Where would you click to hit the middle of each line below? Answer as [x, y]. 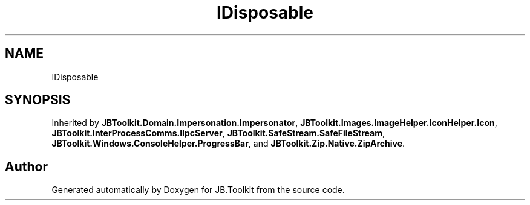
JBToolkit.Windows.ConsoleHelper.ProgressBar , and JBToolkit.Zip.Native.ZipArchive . [228, 143]
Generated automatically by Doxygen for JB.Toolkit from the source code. [198, 190]
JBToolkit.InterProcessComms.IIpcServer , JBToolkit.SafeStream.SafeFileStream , [218, 133]
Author [26, 166]
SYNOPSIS [38, 100]
